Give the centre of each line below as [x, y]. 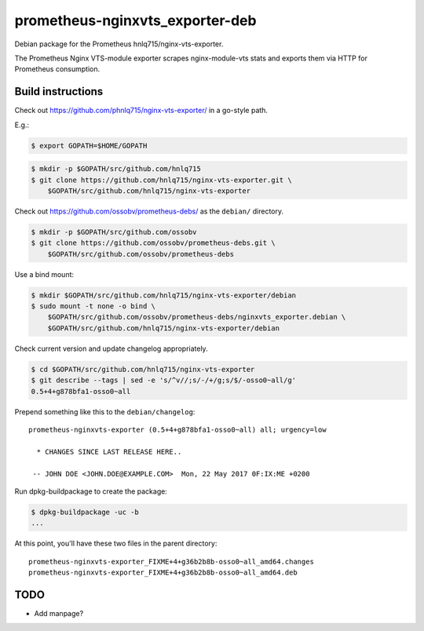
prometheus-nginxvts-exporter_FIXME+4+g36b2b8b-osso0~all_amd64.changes [171, 562]
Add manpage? [59, 613]
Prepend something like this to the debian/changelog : [105, 411]
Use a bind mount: [44, 274]
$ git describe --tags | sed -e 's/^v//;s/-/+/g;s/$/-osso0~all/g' [164, 380]
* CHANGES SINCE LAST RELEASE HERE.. [109, 452]
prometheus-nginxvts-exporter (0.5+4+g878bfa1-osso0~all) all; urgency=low [177, 429]
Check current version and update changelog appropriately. [111, 348]
